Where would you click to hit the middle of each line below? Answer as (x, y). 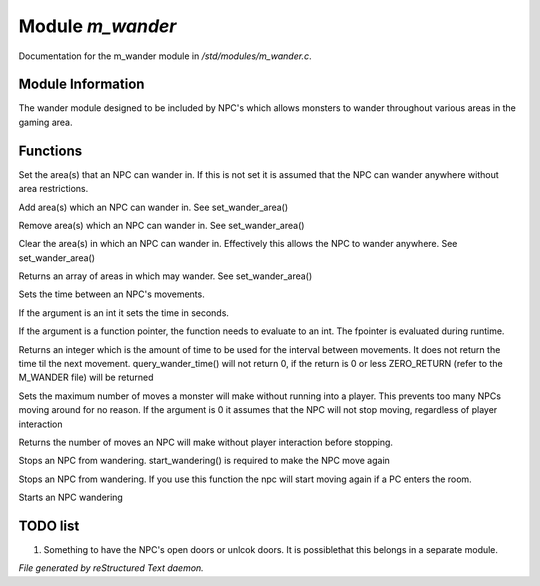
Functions (50, 150)
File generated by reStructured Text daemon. (111, 568)
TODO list (49, 525)
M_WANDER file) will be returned (86, 377)
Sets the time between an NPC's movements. (111, 294)
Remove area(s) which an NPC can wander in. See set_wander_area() (161, 225)
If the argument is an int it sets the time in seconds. (124, 312)
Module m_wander (97, 26)
